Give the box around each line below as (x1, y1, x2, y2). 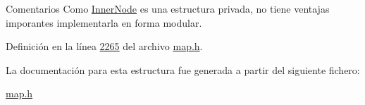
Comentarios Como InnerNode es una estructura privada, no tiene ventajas (6, 1, 330, 16)
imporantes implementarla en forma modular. (6, 15, 202, 30)
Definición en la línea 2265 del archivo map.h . (6, 39, 203, 54)
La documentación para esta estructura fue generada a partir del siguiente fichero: (6, 62, 360, 77)
